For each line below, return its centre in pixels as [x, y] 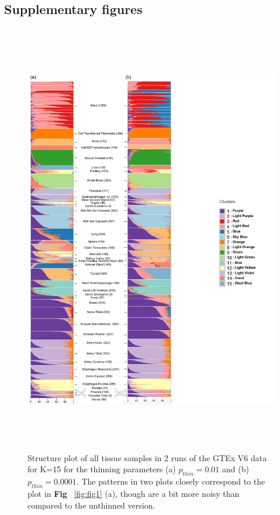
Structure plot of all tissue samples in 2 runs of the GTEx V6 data [147, 457]
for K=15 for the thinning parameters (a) [102, 469]
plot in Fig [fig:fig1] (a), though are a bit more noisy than [134, 493]
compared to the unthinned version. [91, 505]
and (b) [236, 469]
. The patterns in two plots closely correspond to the [171, 481]
